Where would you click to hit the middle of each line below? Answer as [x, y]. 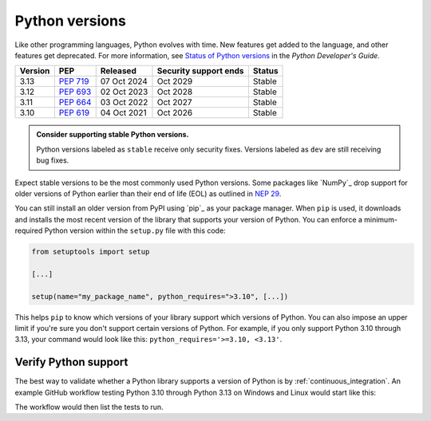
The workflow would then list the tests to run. [89, 407]
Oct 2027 [174, 102]
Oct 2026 [175, 113]
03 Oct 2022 [124, 102]
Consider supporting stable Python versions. [113, 135]
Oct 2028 [175, 92]
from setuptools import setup [91, 252]
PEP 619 [74, 113]
